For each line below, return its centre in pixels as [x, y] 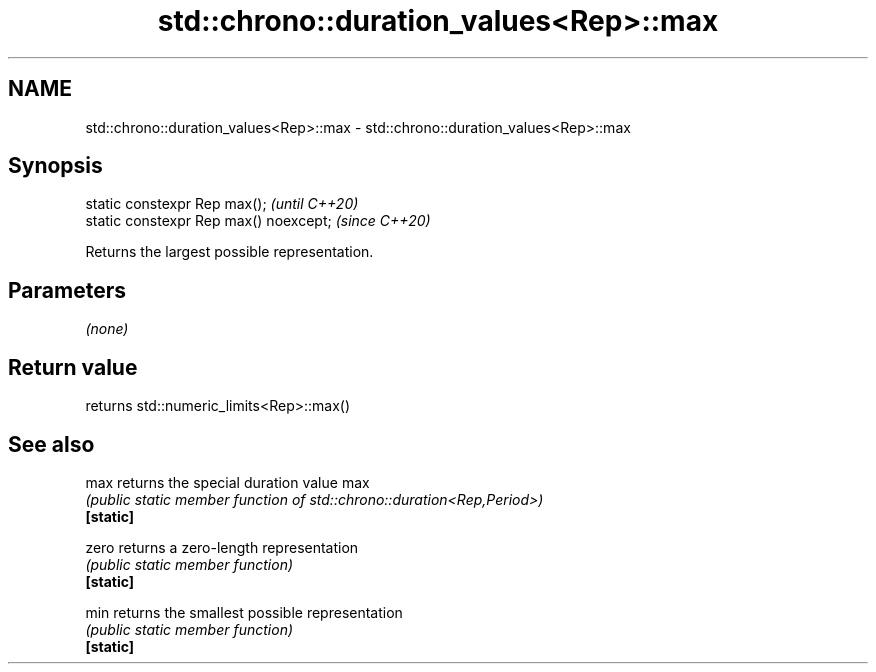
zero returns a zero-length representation [222, 547]
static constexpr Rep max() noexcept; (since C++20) [258, 221]
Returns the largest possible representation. [229, 252]
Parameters [67, 290]
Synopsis [55, 166]
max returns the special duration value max [227, 482]
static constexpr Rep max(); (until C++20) [222, 204]
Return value [73, 367]
